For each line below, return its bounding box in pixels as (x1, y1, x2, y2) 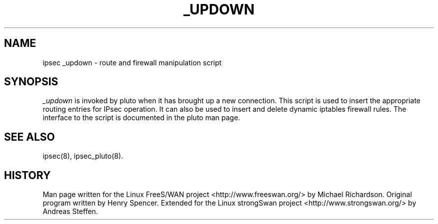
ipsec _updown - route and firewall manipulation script (42, 58, 222, 67)
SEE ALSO (4, 130, 55, 143)
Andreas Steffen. (42, 207, 98, 216)
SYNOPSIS (4, 75, 58, 88)
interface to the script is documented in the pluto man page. (42, 113, 240, 122)
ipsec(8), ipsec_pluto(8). (42, 152, 123, 161)
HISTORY (4, 169, 51, 182)
